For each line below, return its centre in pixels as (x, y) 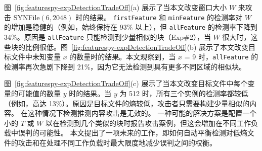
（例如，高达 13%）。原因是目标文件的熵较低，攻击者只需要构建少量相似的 (127, 103)
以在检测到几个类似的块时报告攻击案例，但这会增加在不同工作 (148, 123)
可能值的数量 (39, 93)
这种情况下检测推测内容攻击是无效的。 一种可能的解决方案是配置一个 (142, 113)
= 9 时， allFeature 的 (221, 57)
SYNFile (27, 17)
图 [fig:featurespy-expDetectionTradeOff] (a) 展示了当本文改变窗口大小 (116, 7)
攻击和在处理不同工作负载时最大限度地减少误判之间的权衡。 (117, 142)
